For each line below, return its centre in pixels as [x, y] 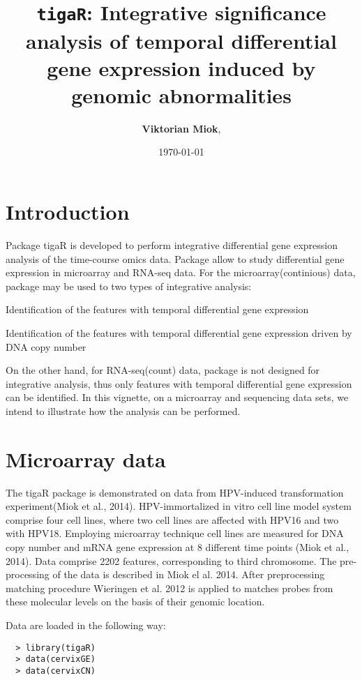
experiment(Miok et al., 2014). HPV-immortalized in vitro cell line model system [179, 506]
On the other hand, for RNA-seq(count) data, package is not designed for [163, 370]
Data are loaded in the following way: [86, 625]
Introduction [68, 211]
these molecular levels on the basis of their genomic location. [135, 602]
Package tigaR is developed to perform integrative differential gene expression [172, 244]
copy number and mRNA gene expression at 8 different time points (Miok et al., [178, 546]
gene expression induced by [181, 67]
